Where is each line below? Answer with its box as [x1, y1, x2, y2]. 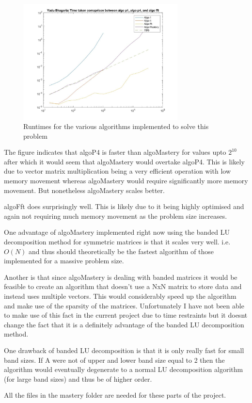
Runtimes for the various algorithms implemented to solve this [23, 121, 209, 131]
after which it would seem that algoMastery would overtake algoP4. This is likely [4, 156, 245, 166]
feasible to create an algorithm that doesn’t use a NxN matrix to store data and [4, 281, 242, 291]
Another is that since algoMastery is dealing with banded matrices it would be [4, 272, 237, 282]
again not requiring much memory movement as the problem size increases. [4, 210, 227, 221]
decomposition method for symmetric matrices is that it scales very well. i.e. [4, 237, 231, 247]
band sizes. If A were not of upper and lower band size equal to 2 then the [4, 355, 225, 365]
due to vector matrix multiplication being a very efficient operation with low [4, 166, 231, 176]
